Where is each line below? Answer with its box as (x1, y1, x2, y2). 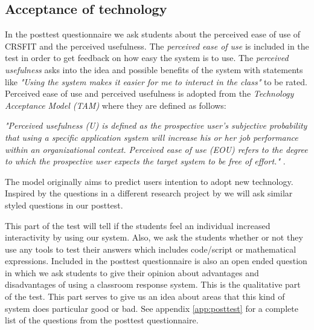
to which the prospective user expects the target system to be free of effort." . (5, 155, 286, 167)
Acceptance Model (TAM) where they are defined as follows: (5, 99, 226, 111)
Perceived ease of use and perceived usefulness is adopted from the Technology (5, 87, 294, 100)
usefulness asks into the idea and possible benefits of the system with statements (5, 63, 303, 76)
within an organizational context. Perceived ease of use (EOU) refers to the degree (5, 143, 308, 155)
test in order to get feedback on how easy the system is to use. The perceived (5, 51, 289, 64)
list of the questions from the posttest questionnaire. (5, 314, 199, 326)
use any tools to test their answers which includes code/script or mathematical (5, 242, 296, 255)
